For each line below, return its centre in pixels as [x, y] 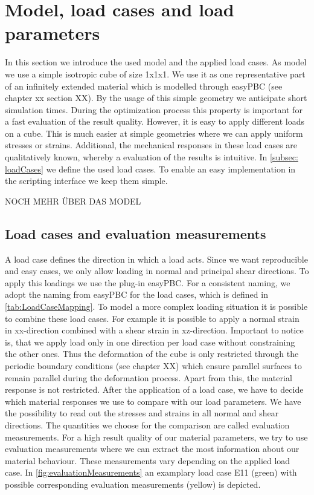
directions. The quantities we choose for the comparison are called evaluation [147, 425]
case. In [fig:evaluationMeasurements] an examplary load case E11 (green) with [151, 472]
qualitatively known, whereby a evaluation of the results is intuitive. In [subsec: [152, 157]
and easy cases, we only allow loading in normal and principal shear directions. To [157, 271]
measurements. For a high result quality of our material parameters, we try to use [156, 437]
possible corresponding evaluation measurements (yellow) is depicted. [133, 484]
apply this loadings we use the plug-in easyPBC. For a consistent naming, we [148, 282]
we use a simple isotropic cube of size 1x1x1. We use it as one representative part [155, 74]
